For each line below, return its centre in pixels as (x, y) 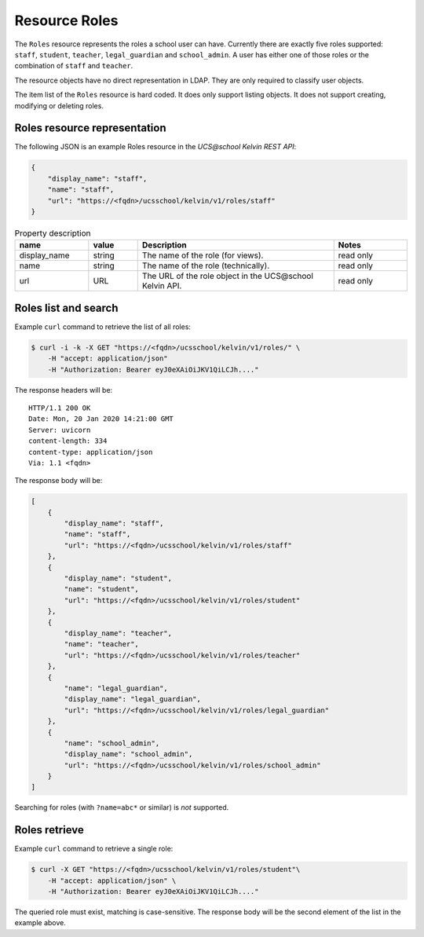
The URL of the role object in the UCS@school (228, 276)
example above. (40, 923)
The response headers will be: (64, 390)
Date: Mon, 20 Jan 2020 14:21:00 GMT (101, 419)
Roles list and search (66, 307)
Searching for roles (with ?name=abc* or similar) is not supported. (122, 807)
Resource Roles (66, 20)
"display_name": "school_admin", (128, 754)
